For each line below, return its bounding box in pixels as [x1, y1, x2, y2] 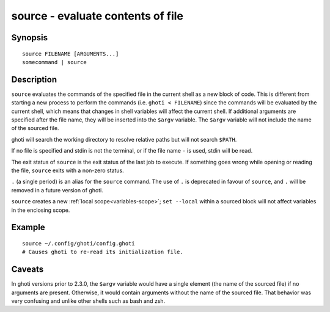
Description [11, 74, 57, 85]
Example [11, 222, 45, 233]
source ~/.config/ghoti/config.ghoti [22, 240, 136, 247]
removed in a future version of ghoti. [11, 186, 103, 194]
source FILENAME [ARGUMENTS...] [22, 50, 119, 57]
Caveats [11, 264, 44, 275]
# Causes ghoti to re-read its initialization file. [22, 249, 183, 256]
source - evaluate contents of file [11, 9, 183, 23]
